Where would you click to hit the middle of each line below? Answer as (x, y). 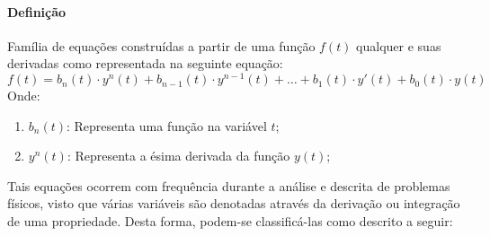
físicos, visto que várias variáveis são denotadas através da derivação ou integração (234, 203)
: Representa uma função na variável (167, 125)
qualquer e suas (399, 45)
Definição (37, 11)
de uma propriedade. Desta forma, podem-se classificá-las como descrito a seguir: (230, 221)
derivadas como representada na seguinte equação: (145, 63)
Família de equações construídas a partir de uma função (161, 45)
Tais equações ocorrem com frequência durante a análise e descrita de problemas (229, 185)
